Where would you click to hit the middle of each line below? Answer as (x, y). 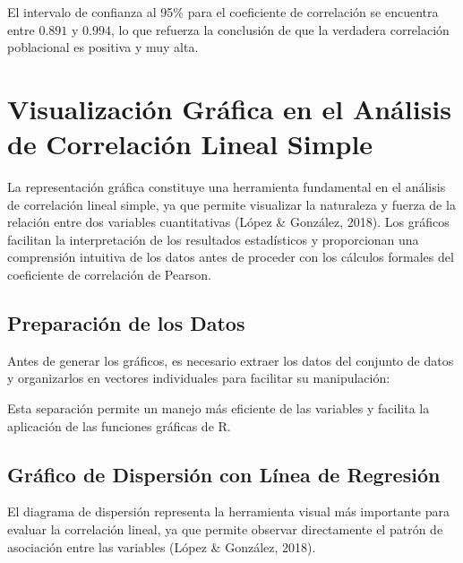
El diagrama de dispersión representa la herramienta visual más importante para (229, 511)
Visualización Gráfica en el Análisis (229, 108)
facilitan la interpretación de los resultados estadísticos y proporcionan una (213, 239)
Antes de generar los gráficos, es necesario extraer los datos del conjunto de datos (231, 360)
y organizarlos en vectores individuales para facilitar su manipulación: (199, 378)
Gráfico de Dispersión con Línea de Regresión (224, 474)
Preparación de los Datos (126, 323)
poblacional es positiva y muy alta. (103, 47)
